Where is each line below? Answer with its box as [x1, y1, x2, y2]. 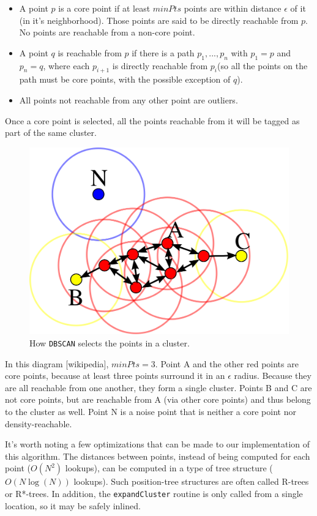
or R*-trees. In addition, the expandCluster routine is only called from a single [5, 487, 303, 500]
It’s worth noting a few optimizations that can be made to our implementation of [5, 438, 310, 451]
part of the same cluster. [5, 126, 97, 139]
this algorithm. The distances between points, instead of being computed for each [5, 449, 310, 462]
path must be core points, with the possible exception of [19, 73, 231, 86]
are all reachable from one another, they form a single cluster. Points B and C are [5, 381, 312, 394]
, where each [43, 59, 90, 72]
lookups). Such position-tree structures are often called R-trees [73, 475, 309, 488]
